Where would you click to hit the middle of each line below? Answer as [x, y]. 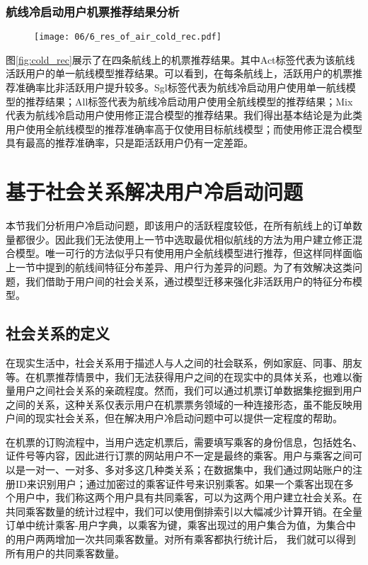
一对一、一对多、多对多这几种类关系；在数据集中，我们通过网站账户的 [189, 470]
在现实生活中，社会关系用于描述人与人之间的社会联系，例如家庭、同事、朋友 [184, 362]
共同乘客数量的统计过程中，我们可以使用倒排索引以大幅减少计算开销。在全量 [184, 511]
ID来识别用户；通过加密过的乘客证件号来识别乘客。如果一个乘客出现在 [179, 483]
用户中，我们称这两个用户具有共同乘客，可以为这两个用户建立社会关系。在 [189, 497]
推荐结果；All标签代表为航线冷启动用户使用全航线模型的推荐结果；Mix [189, 101]
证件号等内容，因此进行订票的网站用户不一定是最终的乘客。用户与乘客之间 [179, 456]
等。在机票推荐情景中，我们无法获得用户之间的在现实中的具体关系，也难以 [179, 376]
